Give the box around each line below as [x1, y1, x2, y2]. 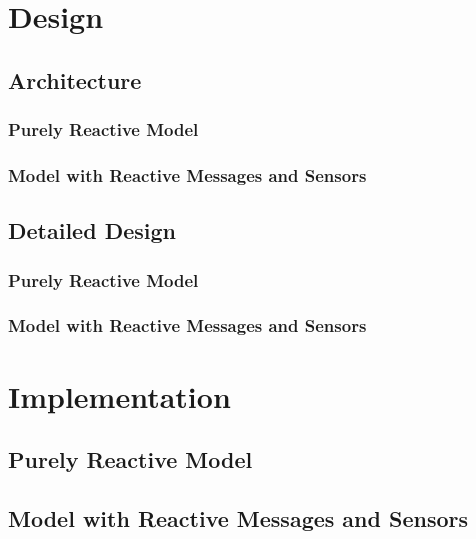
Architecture [8, 64, 142, 95]
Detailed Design [8, 215, 176, 246]
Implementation [8, 375, 231, 416]
